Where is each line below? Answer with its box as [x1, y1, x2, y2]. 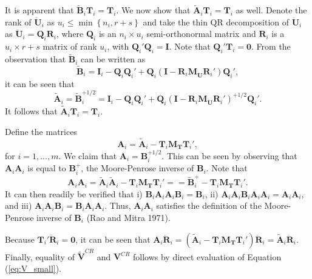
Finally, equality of [5, 250, 75, 263]
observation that [5, 53, 66, 65]
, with [107, 40, 129, 53]
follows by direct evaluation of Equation [133, 250, 282, 263]
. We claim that [58, 149, 117, 162]
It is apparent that [5, 4, 74, 16]
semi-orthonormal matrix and [146, 27, 256, 40]
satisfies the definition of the [156, 199, 262, 212]
